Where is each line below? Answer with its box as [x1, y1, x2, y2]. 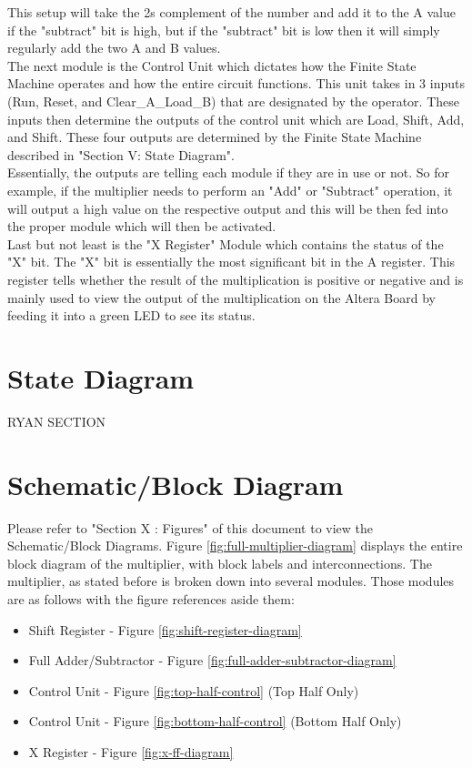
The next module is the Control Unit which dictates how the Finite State [7, 56, 417, 75]
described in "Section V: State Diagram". [7, 145, 235, 164]
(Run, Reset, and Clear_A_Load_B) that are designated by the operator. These [7, 91, 459, 110]
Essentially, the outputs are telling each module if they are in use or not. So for [7, 163, 450, 182]
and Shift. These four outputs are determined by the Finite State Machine [7, 127, 422, 147]
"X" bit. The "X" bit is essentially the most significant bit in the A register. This [7, 252, 456, 271]
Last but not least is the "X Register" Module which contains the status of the [7, 234, 444, 253]
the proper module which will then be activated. [7, 217, 276, 236]
